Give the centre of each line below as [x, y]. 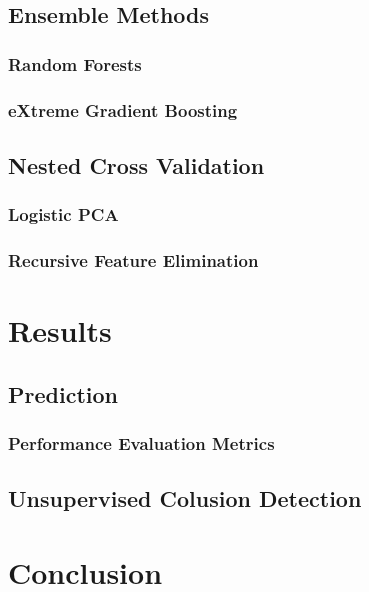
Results [60, 330]
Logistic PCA [63, 214]
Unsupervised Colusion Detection [185, 498]
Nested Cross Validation [136, 164]
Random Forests [75, 63]
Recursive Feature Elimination [133, 260]
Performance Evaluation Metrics [141, 443]
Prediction [63, 393]
